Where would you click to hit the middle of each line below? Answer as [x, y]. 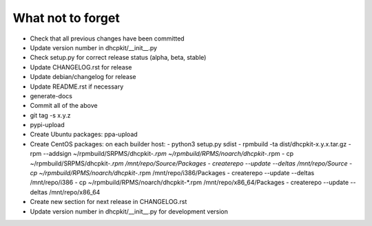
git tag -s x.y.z [50, 115]
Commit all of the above [64, 106]
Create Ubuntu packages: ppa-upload [84, 135]
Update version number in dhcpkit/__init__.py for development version [129, 211]
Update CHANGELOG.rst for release [81, 67]
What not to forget [66, 18]
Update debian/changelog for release [83, 77]
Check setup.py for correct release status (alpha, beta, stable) [118, 58]
